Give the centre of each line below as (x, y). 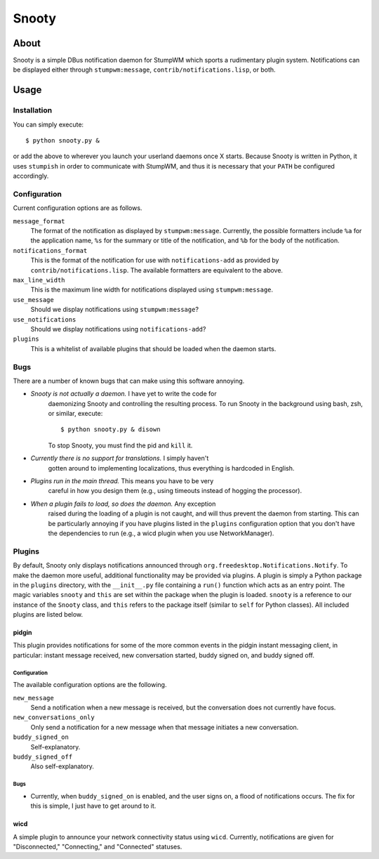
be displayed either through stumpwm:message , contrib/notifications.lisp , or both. (145, 70)
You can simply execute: (48, 124)
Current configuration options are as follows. (78, 208)
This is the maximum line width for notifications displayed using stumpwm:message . (152, 290)
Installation (33, 110)
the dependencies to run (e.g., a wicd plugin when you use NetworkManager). (161, 533)
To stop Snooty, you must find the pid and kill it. (120, 445)
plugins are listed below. (48, 615)
